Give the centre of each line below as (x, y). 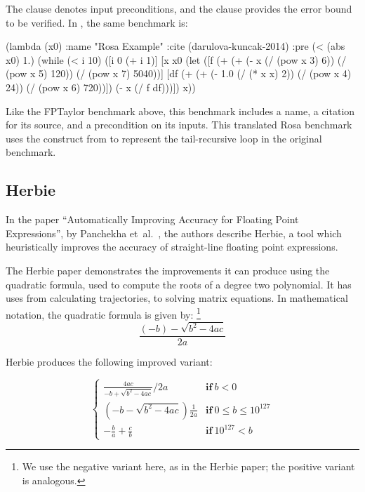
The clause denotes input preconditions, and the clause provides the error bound (179, 8)
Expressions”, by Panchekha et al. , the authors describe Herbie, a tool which (174, 233)
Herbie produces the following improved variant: (109, 362)
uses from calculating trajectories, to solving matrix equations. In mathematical (177, 298)
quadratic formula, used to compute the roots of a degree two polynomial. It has (179, 284)
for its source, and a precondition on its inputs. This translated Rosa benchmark (179, 125)
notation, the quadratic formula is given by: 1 (103, 313)
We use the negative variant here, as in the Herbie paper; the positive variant (188, 466)
